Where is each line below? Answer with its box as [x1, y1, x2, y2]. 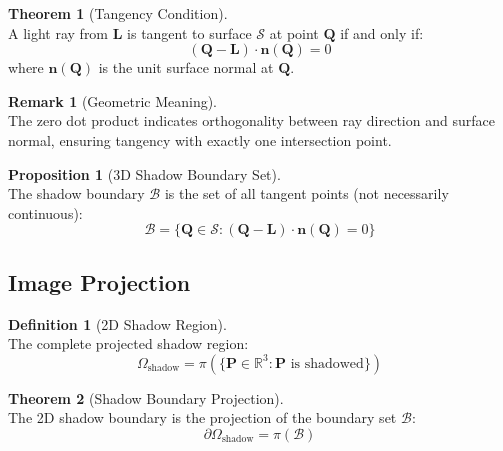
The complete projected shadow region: [8, 333, 249, 354]
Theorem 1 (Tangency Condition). [8, 3, 228, 23]
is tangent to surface [127, 22, 252, 43]
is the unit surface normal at [98, 57, 274, 78]
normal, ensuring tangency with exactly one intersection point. [8, 129, 392, 150]
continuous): [8, 202, 83, 223]
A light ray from [8, 22, 109, 43]
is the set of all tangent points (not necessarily [164, 183, 449, 204]
